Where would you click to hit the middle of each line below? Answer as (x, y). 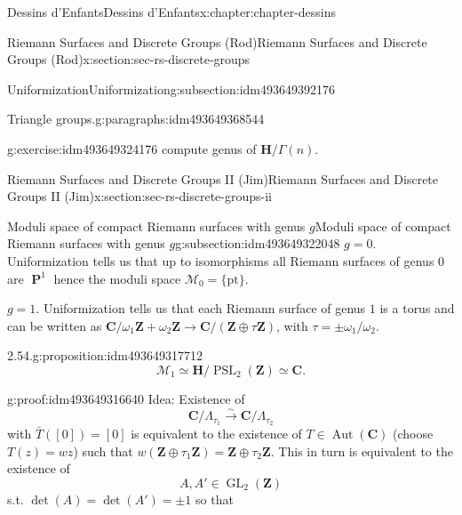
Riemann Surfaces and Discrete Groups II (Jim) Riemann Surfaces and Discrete (223, 178)
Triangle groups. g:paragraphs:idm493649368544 (136, 119)
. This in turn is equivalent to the (362, 451)
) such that (103, 451)
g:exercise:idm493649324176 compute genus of (132, 148)
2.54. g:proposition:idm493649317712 (105, 355)
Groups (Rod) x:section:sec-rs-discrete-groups (129, 59)
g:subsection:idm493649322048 (258, 243)
